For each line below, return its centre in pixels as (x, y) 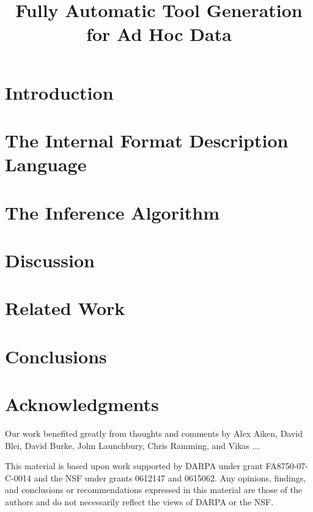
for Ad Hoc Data (159, 34)
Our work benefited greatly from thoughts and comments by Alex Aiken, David (154, 433)
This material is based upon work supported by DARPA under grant (134, 466)
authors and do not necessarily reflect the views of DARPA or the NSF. (139, 501)
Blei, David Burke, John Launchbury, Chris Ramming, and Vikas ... (132, 445)
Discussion (50, 260)
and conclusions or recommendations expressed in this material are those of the (154, 490)
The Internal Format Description (147, 140)
